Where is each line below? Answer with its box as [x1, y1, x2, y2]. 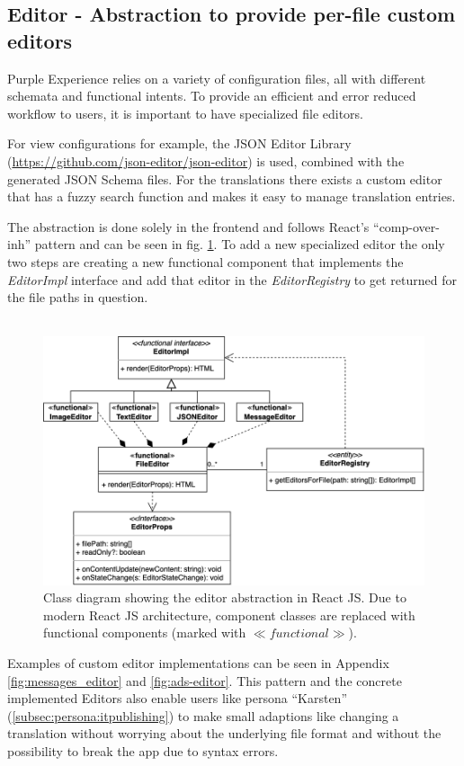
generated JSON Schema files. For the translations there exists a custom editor [7, 169, 442, 188]
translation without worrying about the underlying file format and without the [7, 724, 442, 743]
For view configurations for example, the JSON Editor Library [7, 134, 352, 153]
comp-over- [379, 217, 440, 236]
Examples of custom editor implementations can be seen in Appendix [7, 654, 389, 672]
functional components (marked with [43, 623, 246, 642]
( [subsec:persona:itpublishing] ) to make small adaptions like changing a [7, 706, 399, 725]
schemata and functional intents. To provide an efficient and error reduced [7, 86, 416, 105]
